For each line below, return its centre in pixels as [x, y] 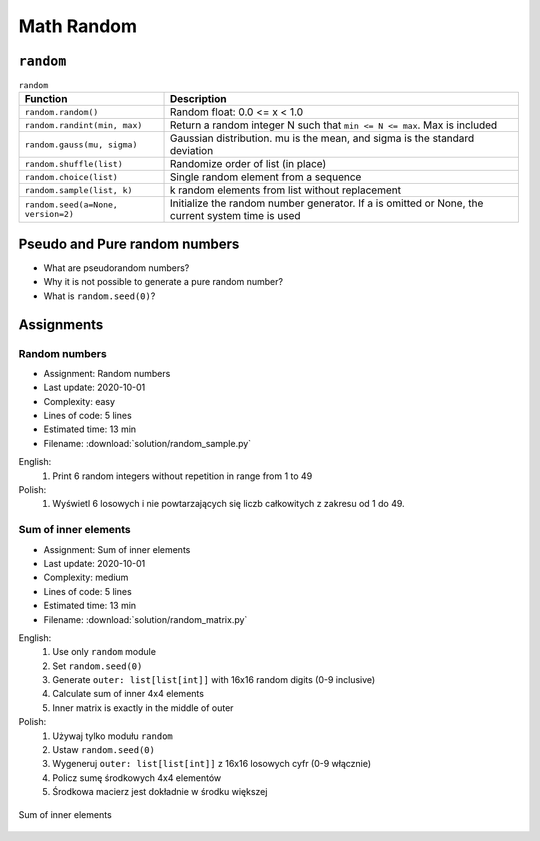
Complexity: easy [79, 401]
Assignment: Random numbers [107, 373]
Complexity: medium [86, 577]
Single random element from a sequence [266, 177]
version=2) [49, 214]
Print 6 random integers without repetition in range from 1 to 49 [182, 476]
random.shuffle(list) [74, 163]
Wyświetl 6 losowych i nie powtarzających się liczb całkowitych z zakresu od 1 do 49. [228, 504]
